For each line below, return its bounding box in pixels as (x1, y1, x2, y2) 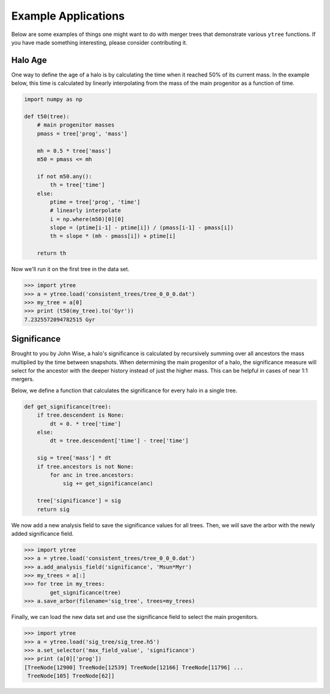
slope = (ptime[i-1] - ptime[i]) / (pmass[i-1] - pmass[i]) (50, 224, 234, 232)
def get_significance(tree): (24, 403, 112, 410)
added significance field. (11, 530, 74, 537)
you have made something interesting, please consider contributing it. (11, 38, 188, 46)
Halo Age (11, 55, 47, 65)
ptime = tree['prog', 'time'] (50, 199, 141, 205)
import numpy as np (24, 96, 82, 103)
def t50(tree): (24, 113, 70, 120)
